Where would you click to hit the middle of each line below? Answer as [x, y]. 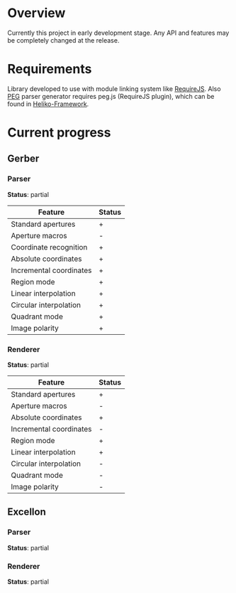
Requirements [50, 69]
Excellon [27, 512]
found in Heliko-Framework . [48, 104]
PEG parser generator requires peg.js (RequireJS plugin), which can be [111, 96]
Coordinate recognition [49, 247]
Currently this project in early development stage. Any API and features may [118, 33]
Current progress [59, 133]
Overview [36, 13]
